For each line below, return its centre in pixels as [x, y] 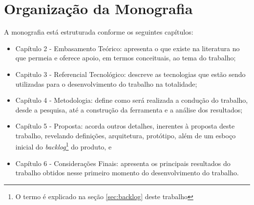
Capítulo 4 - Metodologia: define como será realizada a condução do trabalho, [132, 100]
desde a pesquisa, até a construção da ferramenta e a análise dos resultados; [129, 109]
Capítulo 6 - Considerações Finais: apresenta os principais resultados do [123, 163]
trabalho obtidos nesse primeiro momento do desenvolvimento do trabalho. [127, 173]
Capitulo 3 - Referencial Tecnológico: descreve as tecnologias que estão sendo [130, 74]
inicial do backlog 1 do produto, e [63, 146]
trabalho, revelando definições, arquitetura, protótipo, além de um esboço [126, 135]
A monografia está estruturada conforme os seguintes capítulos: [99, 32]
